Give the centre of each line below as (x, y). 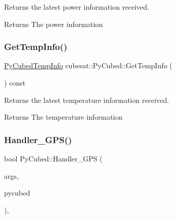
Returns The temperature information (64, 117)
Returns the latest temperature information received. (87, 100)
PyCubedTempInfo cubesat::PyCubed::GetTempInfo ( (88, 65)
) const (15, 83)
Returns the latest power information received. (77, 7)
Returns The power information (54, 24)
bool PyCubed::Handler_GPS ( (53, 158)
